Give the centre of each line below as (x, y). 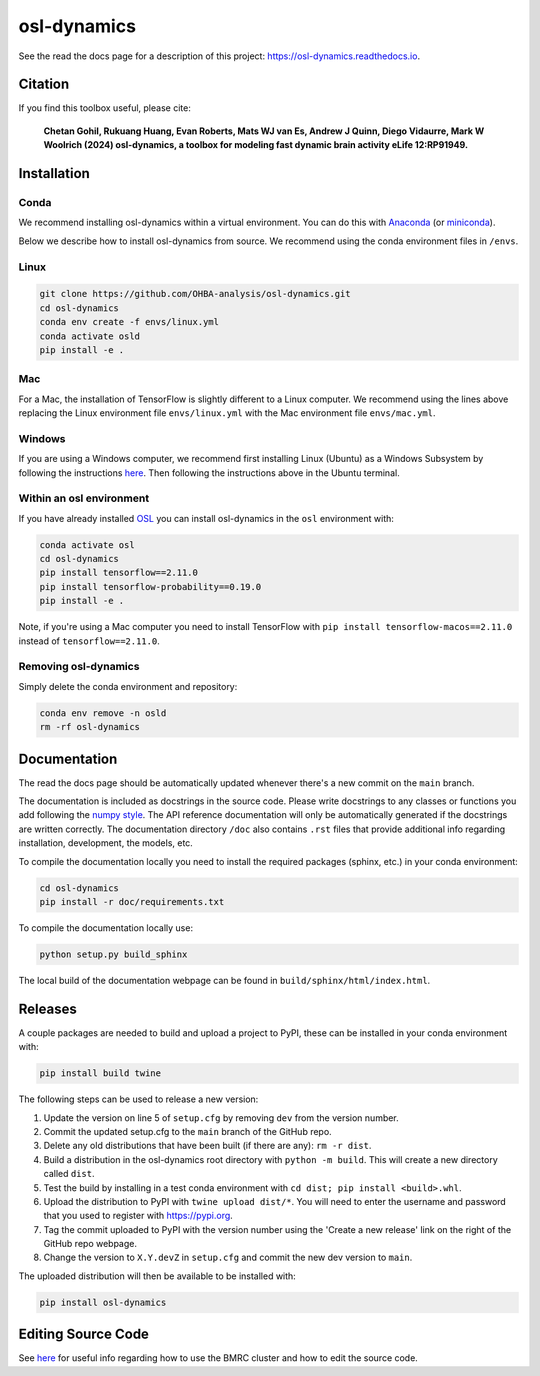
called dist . (69, 1174)
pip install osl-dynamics (103, 1302)
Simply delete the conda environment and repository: (128, 686)
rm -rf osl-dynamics (89, 727)
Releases (47, 1008)
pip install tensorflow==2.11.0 (119, 573)
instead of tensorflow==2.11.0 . (89, 641)
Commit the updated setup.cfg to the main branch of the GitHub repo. (187, 1131)
